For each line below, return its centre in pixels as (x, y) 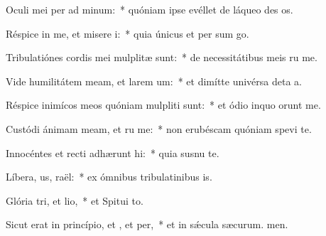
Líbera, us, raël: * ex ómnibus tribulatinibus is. (109, 177)
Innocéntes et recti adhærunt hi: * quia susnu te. (113, 152)
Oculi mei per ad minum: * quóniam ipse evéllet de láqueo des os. (150, 9)
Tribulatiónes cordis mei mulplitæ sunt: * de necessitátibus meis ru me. (162, 57)
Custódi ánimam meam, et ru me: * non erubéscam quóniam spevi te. (159, 128)
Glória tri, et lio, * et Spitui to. (75, 200)
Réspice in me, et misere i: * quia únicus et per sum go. (127, 33)
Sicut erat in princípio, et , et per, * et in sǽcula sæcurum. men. (147, 224)
